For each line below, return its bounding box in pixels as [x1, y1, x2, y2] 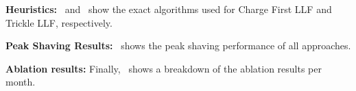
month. [5, 75, 36, 89]
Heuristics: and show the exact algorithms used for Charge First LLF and [5, 2, 332, 16]
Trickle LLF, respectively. [5, 15, 112, 29]
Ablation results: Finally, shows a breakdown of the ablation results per [5, 61, 322, 75]
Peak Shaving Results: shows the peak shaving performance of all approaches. [5, 38, 351, 53]
